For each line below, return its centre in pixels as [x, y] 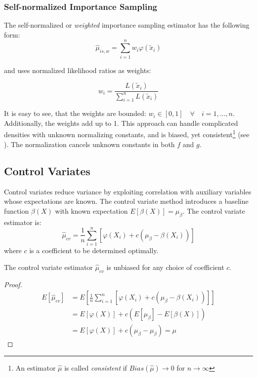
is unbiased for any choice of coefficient [165, 267]
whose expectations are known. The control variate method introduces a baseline [126, 201]
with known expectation [91, 210]
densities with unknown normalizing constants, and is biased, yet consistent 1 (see [127, 134]
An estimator [36, 367]
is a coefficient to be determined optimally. [94, 250]
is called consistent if [96, 367]
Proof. [13, 284]
